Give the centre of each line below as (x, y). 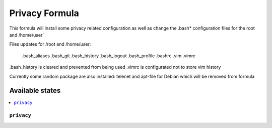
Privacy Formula (44, 13)
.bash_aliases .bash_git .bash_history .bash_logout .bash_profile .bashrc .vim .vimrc (109, 56)
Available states (35, 91)
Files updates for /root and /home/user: (50, 44)
